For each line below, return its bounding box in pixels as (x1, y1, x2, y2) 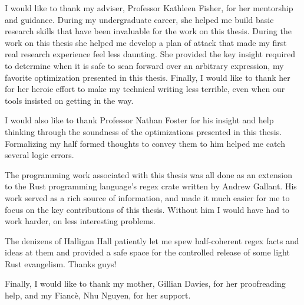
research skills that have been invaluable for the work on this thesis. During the (5, 25, 292, 37)
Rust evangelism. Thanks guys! (5, 257, 117, 270)
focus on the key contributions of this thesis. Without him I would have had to (5, 203, 290, 215)
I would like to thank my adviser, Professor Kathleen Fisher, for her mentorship (5, 2, 293, 14)
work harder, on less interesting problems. (5, 215, 156, 227)
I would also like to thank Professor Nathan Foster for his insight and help (5, 114, 274, 126)
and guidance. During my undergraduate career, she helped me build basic (5, 13, 274, 25)
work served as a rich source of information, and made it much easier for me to (5, 191, 290, 204)
